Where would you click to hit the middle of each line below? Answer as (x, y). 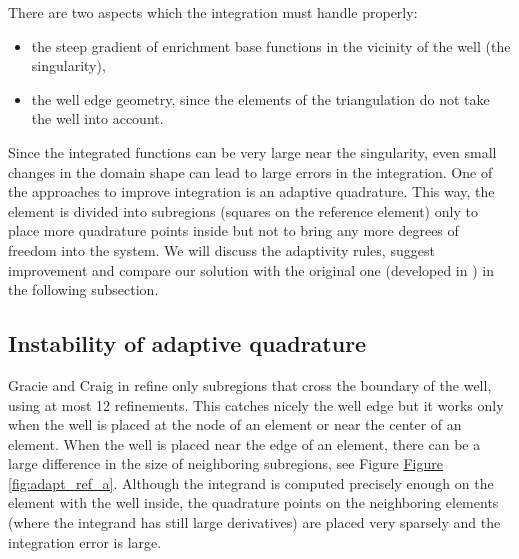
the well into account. (97, 118)
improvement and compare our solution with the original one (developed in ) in (251, 269)
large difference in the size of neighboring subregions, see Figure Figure (225, 463)
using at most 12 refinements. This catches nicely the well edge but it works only (256, 404)
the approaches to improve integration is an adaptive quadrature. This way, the (251, 191)
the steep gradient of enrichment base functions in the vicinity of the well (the (271, 45)
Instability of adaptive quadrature (187, 343)
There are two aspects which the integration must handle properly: (213, 12)
